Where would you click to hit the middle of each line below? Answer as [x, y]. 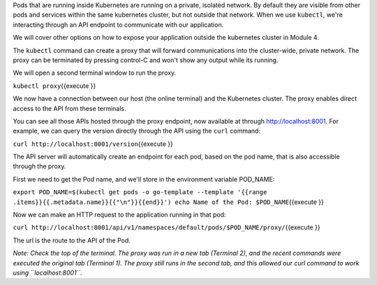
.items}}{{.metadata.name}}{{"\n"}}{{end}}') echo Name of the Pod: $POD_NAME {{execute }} [169, 202]
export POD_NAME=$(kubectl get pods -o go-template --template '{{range [140, 192]
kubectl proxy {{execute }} [54, 86]
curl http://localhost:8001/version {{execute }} [93, 144]
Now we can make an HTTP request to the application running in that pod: [119, 215]
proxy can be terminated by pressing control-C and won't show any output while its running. [146, 60]
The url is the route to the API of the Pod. [72, 240]
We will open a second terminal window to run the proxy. [95, 73]
